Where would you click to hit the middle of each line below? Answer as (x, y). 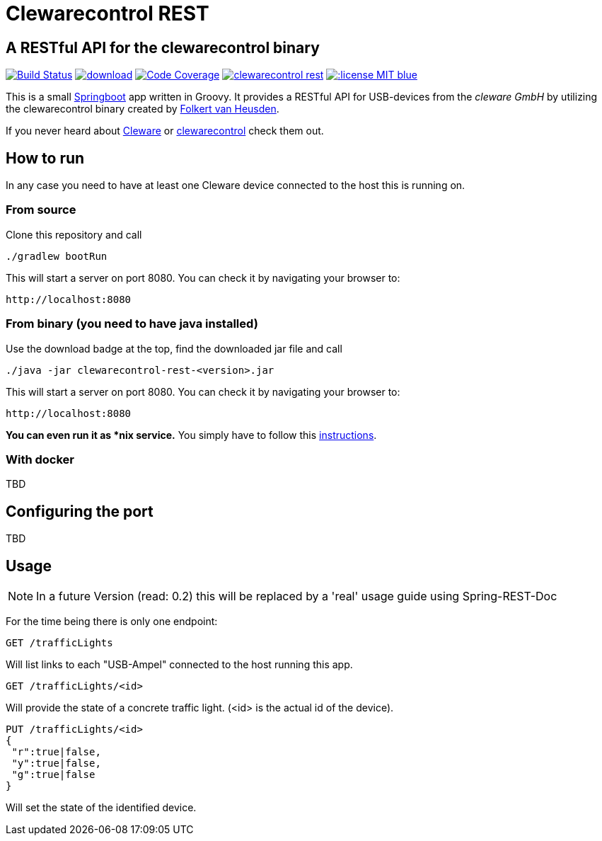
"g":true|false (53, 774)
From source (41, 210)
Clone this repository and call (74, 234)
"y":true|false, (56, 763)
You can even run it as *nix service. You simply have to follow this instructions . (191, 435)
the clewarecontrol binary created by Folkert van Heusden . (143, 109)
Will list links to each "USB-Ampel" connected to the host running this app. (179, 664)
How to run (45, 158)
